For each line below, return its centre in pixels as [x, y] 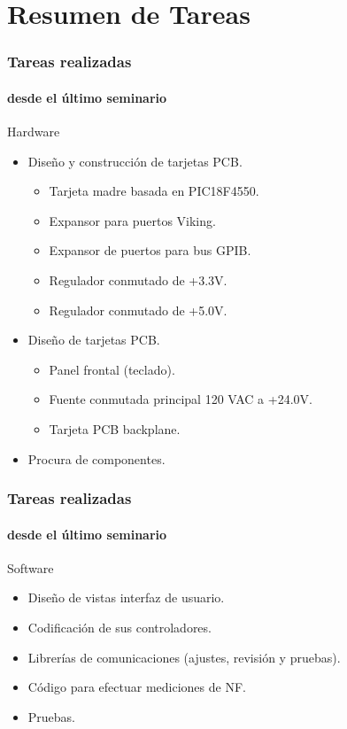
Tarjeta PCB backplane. [115, 428]
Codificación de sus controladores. [120, 627]
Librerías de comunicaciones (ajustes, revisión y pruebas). [184, 657]
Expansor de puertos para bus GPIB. [150, 250]
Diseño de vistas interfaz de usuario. [126, 597]
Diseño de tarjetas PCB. [94, 340]
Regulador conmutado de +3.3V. [138, 279]
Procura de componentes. [96, 458]
